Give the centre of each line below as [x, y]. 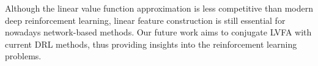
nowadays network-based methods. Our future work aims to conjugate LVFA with [158, 32]
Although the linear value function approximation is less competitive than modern [159, 8]
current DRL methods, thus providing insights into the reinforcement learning [151, 44]
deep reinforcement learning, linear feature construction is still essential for [145, 20]
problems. [23, 56]
